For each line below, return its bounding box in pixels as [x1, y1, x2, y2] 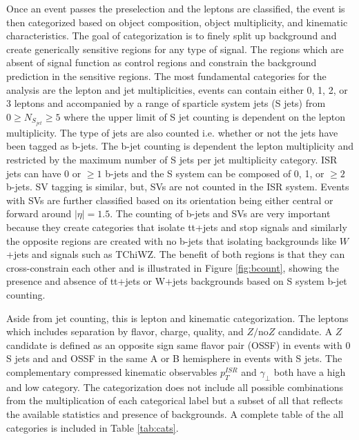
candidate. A [278, 324, 333, 339]
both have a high [273, 364, 346, 379]
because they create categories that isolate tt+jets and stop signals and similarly [6, 220, 347, 234]
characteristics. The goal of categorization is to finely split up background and [6, 28, 337, 43]
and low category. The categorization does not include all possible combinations [6, 379, 344, 394]
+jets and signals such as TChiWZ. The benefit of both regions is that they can [6, 247, 345, 261]
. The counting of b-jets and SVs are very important [110, 206, 331, 221]
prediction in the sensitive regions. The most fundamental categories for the [6, 68, 327, 83]
